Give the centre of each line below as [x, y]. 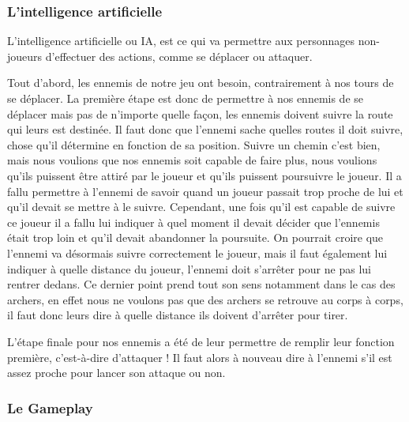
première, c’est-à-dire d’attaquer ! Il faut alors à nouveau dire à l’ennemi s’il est [200, 357]
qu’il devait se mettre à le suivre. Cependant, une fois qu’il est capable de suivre [201, 207]
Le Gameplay [50, 407]
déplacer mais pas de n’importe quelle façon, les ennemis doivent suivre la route [200, 113]
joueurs [25, 56]
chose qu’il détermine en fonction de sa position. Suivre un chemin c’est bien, [194, 144]
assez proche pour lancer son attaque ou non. [116, 373]
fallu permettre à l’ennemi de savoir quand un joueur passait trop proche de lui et [205, 191]
